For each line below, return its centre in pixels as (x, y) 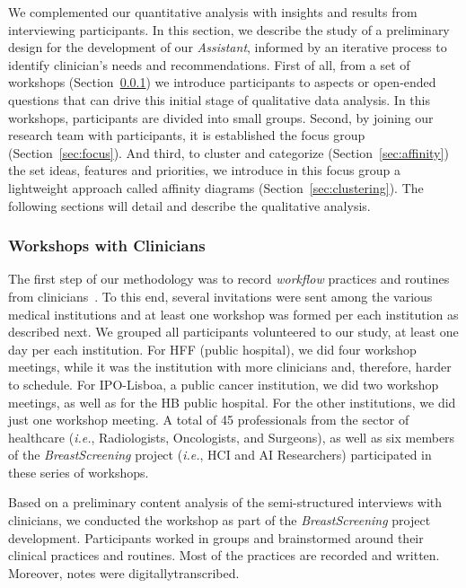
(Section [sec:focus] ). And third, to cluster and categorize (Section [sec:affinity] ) (229, 152)
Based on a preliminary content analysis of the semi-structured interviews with (225, 502)
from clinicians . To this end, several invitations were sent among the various (220, 296)
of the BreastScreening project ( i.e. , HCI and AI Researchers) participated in (220, 455)
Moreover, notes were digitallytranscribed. (124, 572)
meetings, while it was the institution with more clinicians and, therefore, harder (230, 367)
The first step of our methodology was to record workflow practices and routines (229, 279)
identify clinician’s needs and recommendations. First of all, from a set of (209, 64)
